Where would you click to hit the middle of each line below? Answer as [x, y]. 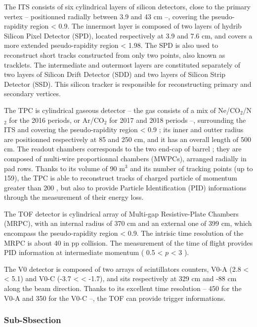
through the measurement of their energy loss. [74, 197]
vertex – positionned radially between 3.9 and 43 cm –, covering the [107, 16]
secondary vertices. [32, 93]
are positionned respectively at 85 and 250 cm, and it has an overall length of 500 [128, 139]
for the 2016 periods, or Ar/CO [57, 120]
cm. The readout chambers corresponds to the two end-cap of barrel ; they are [123, 149]
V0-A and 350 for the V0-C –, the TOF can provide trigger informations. [115, 298]
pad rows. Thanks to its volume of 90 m [64, 168]
